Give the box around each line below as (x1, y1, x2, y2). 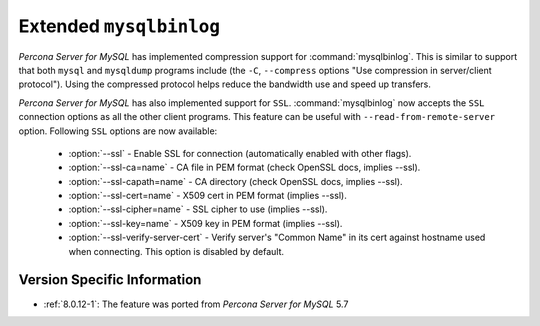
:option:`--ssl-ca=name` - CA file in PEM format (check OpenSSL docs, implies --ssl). (68, 161, 421, 174)
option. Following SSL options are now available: (18, 125, 218, 137)
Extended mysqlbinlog (18, 15, 220, 37)
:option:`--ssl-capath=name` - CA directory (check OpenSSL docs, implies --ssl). (68, 175, 404, 187)
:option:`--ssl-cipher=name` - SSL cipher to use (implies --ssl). (68, 203, 328, 215)
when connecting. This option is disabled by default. (68, 245, 285, 257)
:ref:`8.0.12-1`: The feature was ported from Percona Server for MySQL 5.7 (43, 298, 349, 310)
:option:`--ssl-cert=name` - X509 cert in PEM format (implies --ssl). (68, 190, 347, 202)
